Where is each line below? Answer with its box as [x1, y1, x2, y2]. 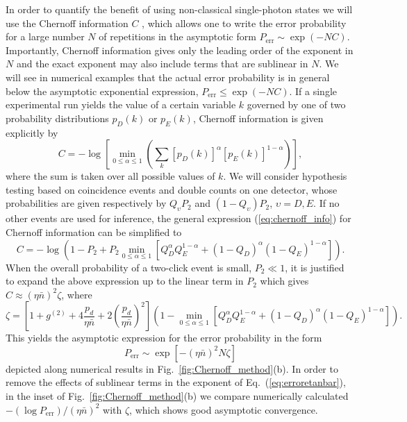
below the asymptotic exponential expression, [6, 83, 199, 98]
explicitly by [6, 125, 58, 140]
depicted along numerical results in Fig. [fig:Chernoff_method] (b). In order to [6, 361, 338, 375]
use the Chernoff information [6, 15, 128, 30]
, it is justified [285, 260, 344, 274]
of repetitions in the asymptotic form [99, 29, 256, 44]
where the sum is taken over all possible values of [6, 169, 215, 183]
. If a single [289, 83, 338, 98]
